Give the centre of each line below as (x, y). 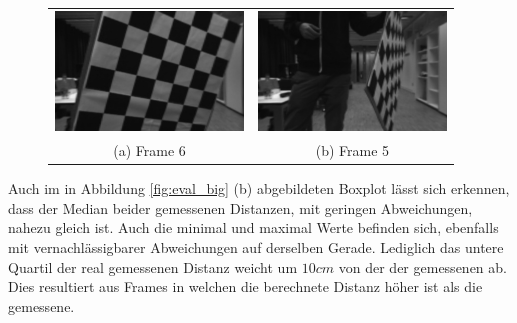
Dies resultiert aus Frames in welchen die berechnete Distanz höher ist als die (245, 286)
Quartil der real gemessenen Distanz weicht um (153, 266)
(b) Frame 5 (352, 150)
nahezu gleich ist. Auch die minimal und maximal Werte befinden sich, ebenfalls (253, 227)
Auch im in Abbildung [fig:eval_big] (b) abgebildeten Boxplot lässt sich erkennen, (259, 188)
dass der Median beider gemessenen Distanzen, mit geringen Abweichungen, (240, 207)
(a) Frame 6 (149, 150)
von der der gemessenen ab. (422, 266)
